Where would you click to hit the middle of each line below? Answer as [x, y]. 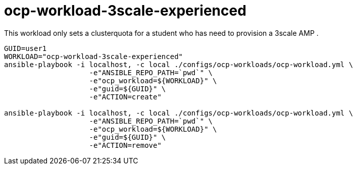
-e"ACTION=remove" [125, 145]
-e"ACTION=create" [125, 97]
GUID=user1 [25, 48]
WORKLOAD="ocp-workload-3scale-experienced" [94, 56]
